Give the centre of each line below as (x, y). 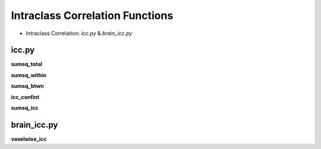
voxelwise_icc (29, 139)
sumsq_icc (25, 108)
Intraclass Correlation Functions (92, 15)
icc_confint (25, 97)
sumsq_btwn (27, 86)
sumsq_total (27, 64)
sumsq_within (29, 75)
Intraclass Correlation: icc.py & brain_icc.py (79, 33)
